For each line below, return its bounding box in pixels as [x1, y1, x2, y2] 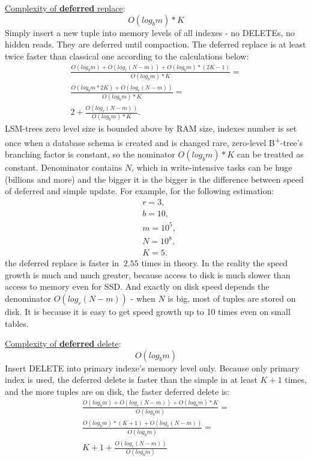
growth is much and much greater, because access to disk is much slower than [5, 268, 291, 281]
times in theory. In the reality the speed [141, 257, 288, 269]
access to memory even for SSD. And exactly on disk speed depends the [5, 280, 270, 293]
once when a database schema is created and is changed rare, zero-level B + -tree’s [5, 134, 303, 148]
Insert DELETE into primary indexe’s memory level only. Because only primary [5, 361, 300, 374]
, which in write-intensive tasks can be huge [131, 161, 292, 174]
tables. [5, 317, 29, 329]
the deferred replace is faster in [5, 257, 119, 269]
